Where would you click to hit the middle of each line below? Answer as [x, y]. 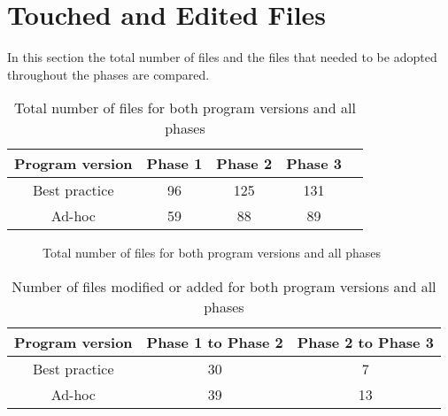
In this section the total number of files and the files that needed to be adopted [222, 57]
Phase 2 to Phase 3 [365, 342]
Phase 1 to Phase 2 [215, 342]
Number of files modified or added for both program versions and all [224, 286]
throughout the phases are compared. [108, 74]
